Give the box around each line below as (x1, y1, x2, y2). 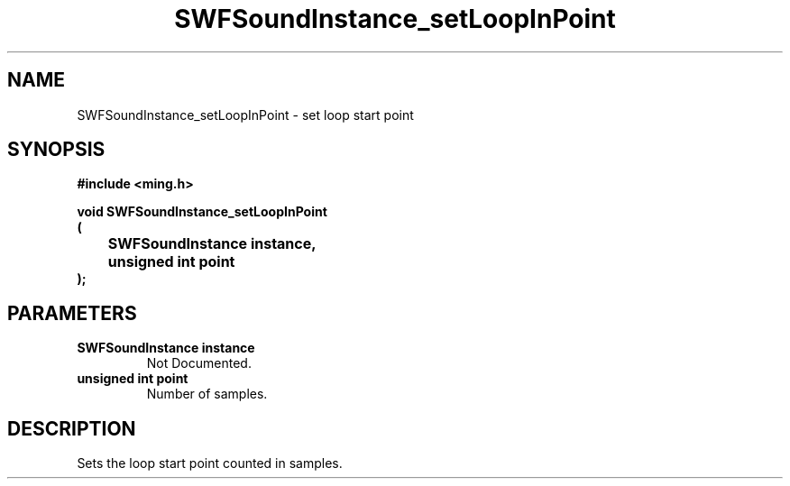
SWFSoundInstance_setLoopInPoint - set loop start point (77, 106, 414, 123)
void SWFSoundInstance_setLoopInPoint (77, 204, 327, 220)
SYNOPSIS (7, 138, 106, 161)
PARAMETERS (7, 301, 137, 325)
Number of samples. (146, 386, 268, 402)
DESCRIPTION (7, 417, 136, 440)
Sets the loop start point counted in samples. (77, 455, 343, 472)
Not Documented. (146, 355, 252, 371)
